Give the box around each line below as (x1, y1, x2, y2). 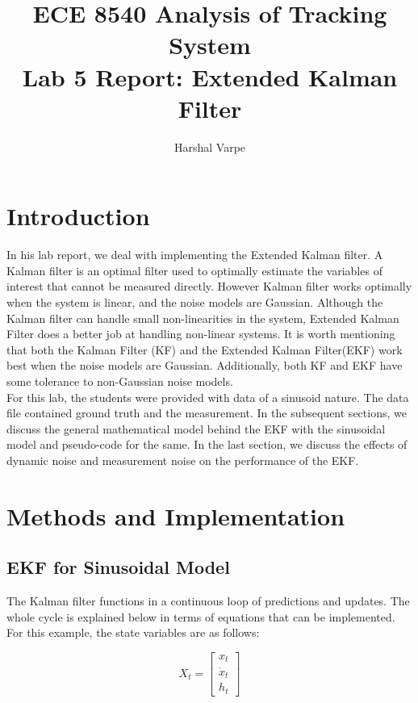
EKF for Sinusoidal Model (6, 554, 230, 580)
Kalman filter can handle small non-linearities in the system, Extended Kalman (6, 309, 399, 326)
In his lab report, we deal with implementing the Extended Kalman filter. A (6, 246, 383, 263)
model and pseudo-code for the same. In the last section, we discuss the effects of (6, 436, 408, 453)
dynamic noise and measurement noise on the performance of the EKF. (6, 451, 359, 468)
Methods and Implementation (6, 499, 345, 532)
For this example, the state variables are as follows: (6, 624, 260, 641)
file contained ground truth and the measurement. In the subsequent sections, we (6, 404, 407, 421)
